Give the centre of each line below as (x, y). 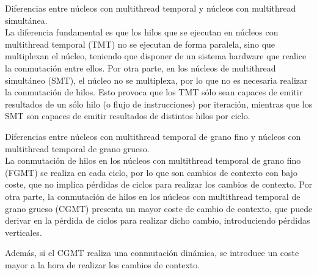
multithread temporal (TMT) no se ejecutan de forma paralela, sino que (140, 44)
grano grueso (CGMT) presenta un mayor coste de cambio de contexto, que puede (159, 208)
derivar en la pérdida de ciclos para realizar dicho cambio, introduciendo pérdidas (158, 220)
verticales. (24, 232)
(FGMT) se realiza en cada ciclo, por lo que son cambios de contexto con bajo (151, 172)
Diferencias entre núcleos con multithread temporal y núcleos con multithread (151, 8)
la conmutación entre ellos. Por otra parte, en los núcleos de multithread (140, 68)
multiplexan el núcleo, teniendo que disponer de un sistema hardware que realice (156, 56)
